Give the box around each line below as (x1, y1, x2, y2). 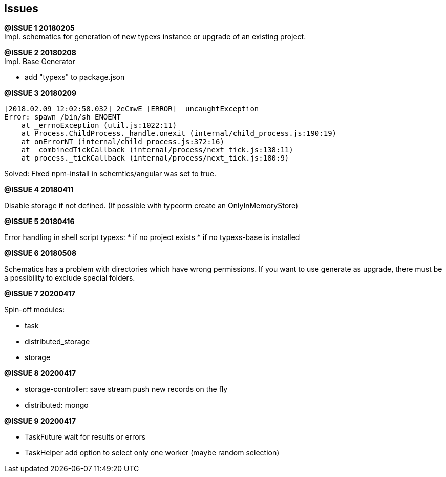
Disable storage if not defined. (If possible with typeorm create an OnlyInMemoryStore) (4, 201, 299, 210)
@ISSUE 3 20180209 (4, 89, 77, 98)
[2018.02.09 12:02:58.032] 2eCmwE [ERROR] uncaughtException (4, 105, 259, 113)
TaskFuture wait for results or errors (25, 432, 146, 442)
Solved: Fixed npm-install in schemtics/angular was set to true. (4, 169, 216, 178)
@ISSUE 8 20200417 (4, 369, 76, 378)
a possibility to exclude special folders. (4, 273, 135, 283)
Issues (4, 2, 38, 15)
